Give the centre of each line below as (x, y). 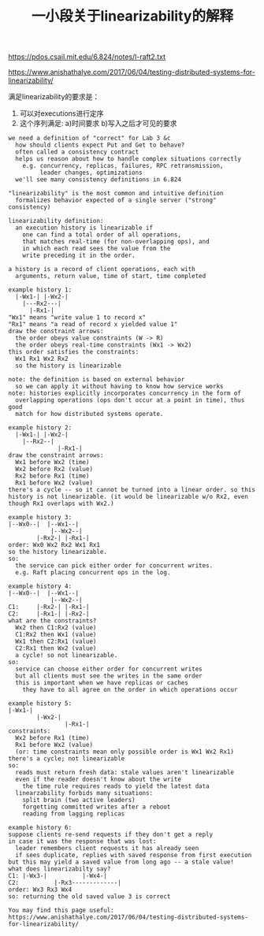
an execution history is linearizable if (84, 228)
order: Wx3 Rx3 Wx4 (40, 890)
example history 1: (40, 290)
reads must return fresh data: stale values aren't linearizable (125, 773)
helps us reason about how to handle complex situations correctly (128, 159)
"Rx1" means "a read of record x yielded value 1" (93, 325)
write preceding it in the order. (79, 256)
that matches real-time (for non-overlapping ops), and (116, 242)
